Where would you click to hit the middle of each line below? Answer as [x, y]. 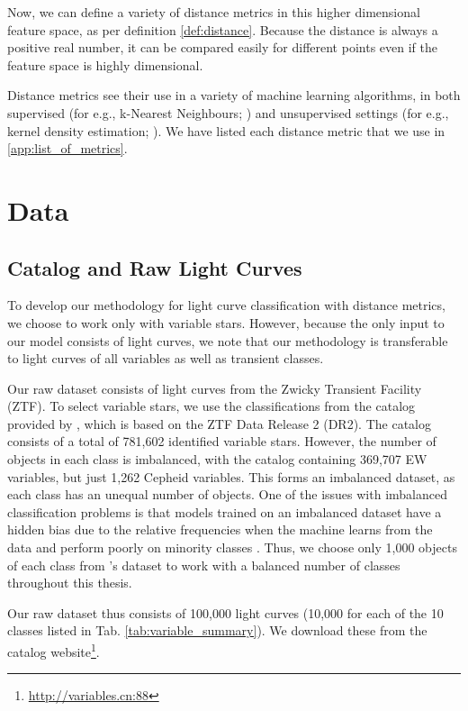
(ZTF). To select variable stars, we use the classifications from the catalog [211, 406]
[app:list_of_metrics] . [67, 148]
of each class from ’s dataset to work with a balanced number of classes [204, 565]
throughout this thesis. [70, 583]
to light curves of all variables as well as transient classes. [166, 358]
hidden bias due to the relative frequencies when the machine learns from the [220, 529]
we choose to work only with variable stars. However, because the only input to [226, 322]
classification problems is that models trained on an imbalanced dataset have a [225, 511]
